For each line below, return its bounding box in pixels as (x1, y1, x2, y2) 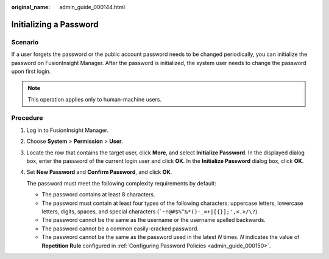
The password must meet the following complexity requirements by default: (26, 179, 216, 187)
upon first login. (11, 67, 51, 75)
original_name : (11, 4, 51, 10)
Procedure (11, 114, 43, 122)
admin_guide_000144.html (59, 4, 125, 10)
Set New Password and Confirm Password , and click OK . (26, 168, 172, 176)
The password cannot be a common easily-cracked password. (41, 225, 199, 232)
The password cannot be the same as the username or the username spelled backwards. (41, 216, 266, 224)
